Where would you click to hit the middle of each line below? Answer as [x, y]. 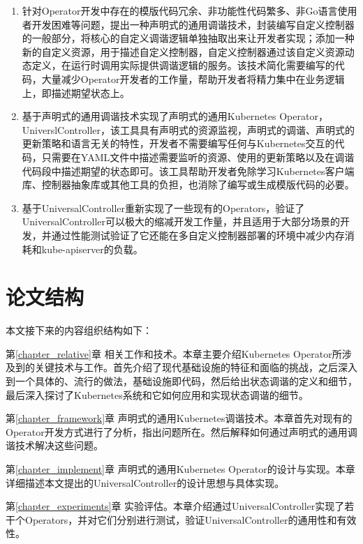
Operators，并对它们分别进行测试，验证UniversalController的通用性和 [181, 519]
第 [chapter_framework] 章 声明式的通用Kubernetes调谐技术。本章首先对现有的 [179, 418]
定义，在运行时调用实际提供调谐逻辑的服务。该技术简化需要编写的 [183, 65]
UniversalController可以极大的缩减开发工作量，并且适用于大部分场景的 [181, 221]
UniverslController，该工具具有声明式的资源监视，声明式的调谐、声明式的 [188, 129]
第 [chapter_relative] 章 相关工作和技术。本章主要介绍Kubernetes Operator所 [174, 353]
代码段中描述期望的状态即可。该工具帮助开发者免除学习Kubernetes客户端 [188, 171]
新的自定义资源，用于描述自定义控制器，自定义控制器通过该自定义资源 [183, 51]
